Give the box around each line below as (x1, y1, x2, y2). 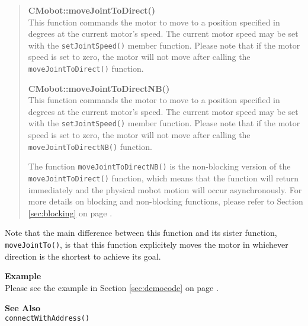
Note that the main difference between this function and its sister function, (5, 226, 277, 239)
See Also (5, 301, 41, 314)
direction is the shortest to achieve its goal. (5, 250, 161, 262)
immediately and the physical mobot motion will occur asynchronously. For (28, 183, 302, 196)
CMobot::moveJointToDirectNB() (28, 82, 170, 94)
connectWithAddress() (5, 314, 90, 323)
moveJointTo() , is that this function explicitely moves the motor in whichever (5, 238, 288, 251)
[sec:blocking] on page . (28, 206, 113, 219)
